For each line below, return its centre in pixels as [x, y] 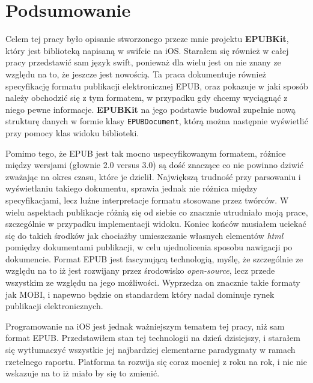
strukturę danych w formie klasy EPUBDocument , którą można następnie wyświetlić [157, 121]
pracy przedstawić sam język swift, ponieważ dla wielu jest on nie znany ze [143, 62]
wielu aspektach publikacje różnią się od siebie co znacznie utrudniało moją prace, [157, 212]
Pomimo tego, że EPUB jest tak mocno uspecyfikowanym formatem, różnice [146, 153]
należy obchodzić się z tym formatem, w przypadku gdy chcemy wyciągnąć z [147, 98]
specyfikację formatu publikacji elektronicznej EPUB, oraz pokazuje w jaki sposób [157, 86]
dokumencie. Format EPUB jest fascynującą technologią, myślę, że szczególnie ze [154, 258]
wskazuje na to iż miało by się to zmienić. [83, 373]
